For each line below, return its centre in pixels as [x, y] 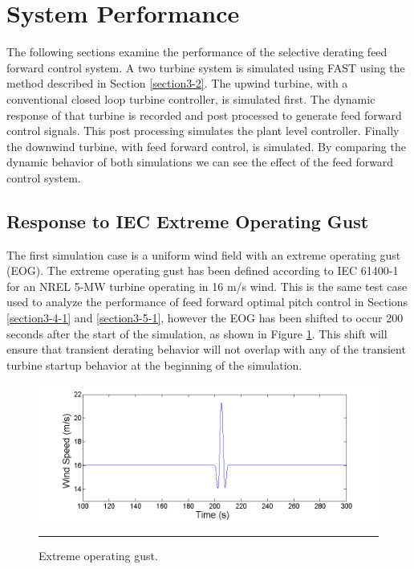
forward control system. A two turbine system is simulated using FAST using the [206, 67]
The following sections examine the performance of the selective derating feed [197, 52]
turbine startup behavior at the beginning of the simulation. [154, 364]
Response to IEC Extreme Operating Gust [188, 221]
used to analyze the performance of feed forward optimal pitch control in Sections [207, 302]
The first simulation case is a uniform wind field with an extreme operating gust [204, 254]
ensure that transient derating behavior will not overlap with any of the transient [206, 349]
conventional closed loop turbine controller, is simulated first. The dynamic [191, 98]
